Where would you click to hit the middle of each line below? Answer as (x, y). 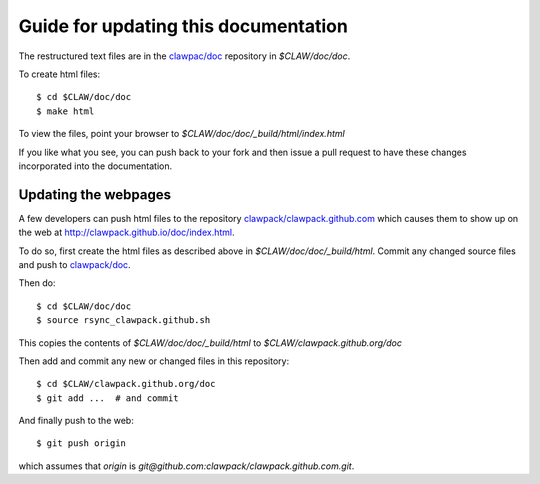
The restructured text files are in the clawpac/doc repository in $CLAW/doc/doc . (184, 56)
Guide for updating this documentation (183, 26)
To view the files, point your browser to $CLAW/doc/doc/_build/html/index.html (181, 134)
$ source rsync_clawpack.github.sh (123, 320)
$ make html (65, 111)
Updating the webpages (95, 194)
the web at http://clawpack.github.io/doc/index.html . (126, 232)
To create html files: (59, 74)
